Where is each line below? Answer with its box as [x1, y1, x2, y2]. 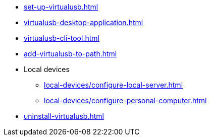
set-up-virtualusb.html [24, 3, 98, 11]
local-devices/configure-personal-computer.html [44, 96, 207, 105]
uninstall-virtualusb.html [24, 112, 104, 120]
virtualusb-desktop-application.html [24, 18, 143, 27]
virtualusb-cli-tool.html [24, 34, 99, 42]
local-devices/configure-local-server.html [44, 81, 183, 89]
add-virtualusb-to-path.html [24, 49, 117, 58]
